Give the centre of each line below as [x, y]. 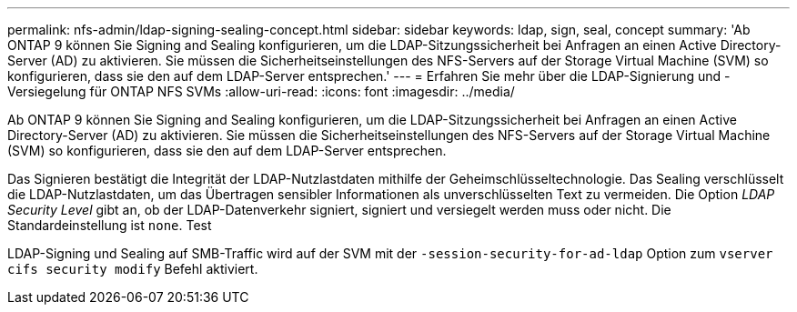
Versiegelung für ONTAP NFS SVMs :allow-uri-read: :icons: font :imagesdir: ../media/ [261, 91]
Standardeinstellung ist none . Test [110, 225]
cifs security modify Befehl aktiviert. [133, 269]
